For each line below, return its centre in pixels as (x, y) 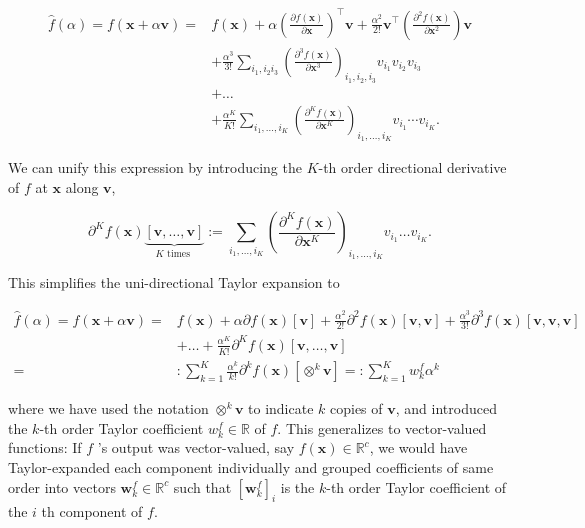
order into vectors (62, 486)
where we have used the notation (108, 408)
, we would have (418, 447)
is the (297, 486)
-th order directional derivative (412, 167)
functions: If (45, 447)
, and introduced (446, 408)
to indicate (281, 408)
